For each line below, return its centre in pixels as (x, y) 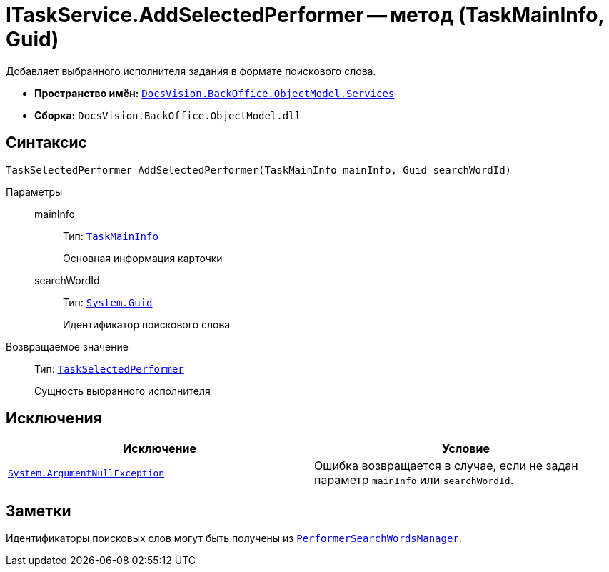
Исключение (160, 449)
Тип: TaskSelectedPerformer (109, 368)
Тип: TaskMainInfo (111, 236)
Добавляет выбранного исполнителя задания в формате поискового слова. (191, 71)
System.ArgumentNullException (86, 473)
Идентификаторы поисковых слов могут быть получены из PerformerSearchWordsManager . (234, 538)
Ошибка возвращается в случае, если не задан (446, 466)
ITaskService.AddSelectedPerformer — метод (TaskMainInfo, (305, 15)
